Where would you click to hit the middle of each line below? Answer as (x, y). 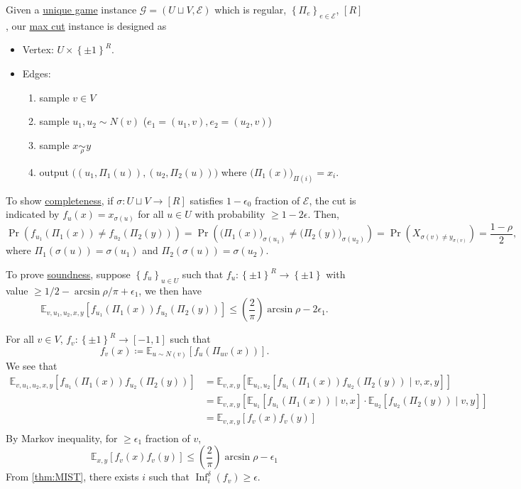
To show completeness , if (60, 200)
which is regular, (251, 9)
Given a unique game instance (71, 9)
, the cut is (333, 200)
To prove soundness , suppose (68, 274)
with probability (230, 214)
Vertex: (38, 49)
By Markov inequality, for (62, 438)
